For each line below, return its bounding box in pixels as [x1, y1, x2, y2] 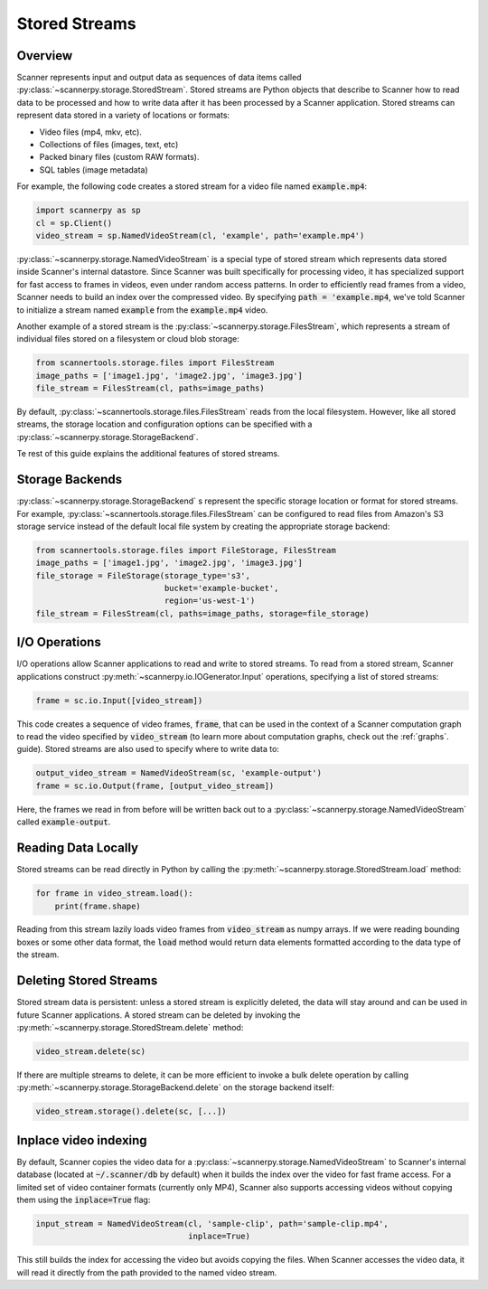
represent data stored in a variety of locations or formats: [16, 109, 230, 121]
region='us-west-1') [164, 596, 256, 606]
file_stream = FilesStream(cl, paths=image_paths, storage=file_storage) [35, 608, 370, 618]
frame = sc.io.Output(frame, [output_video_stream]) [35, 780, 275, 791]
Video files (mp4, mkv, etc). [39, 127, 142, 137]
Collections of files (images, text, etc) [39, 139, 179, 150]
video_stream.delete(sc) [35, 1046, 146, 1057]
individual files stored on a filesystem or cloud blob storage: [16, 334, 239, 344]
